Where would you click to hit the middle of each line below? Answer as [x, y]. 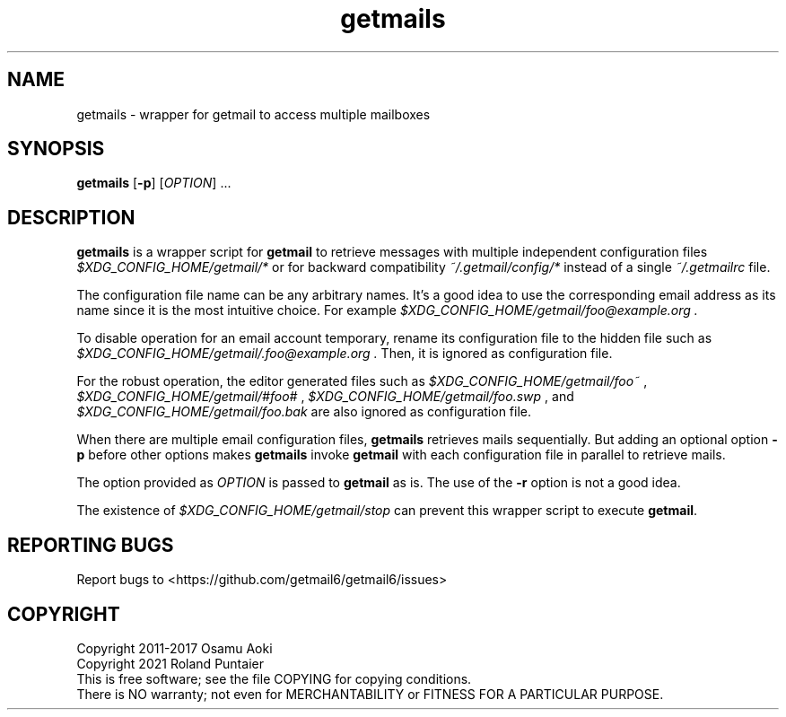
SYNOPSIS [56, 149]
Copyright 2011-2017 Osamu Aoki [175, 648]
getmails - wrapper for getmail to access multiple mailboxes [253, 114]
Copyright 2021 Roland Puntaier [170, 663]
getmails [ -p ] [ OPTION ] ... [154, 183]
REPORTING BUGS [91, 545]
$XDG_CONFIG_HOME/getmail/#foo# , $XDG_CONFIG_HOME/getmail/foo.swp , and [325, 397]
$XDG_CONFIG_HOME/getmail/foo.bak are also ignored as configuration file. [304, 412]
